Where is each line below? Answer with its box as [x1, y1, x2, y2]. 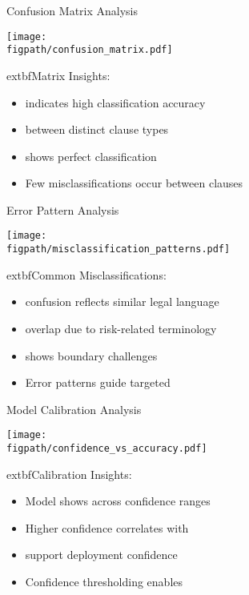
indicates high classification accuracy [25, 94, 206, 111]
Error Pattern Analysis [6, 201, 119, 218]
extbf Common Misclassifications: [6, 266, 167, 283]
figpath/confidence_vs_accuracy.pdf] [6, 443, 207, 454]
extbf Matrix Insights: [6, 66, 110, 83]
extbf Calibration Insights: [6, 465, 132, 482]
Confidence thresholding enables [25, 573, 183, 590]
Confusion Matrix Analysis [6, 2, 139, 18]
